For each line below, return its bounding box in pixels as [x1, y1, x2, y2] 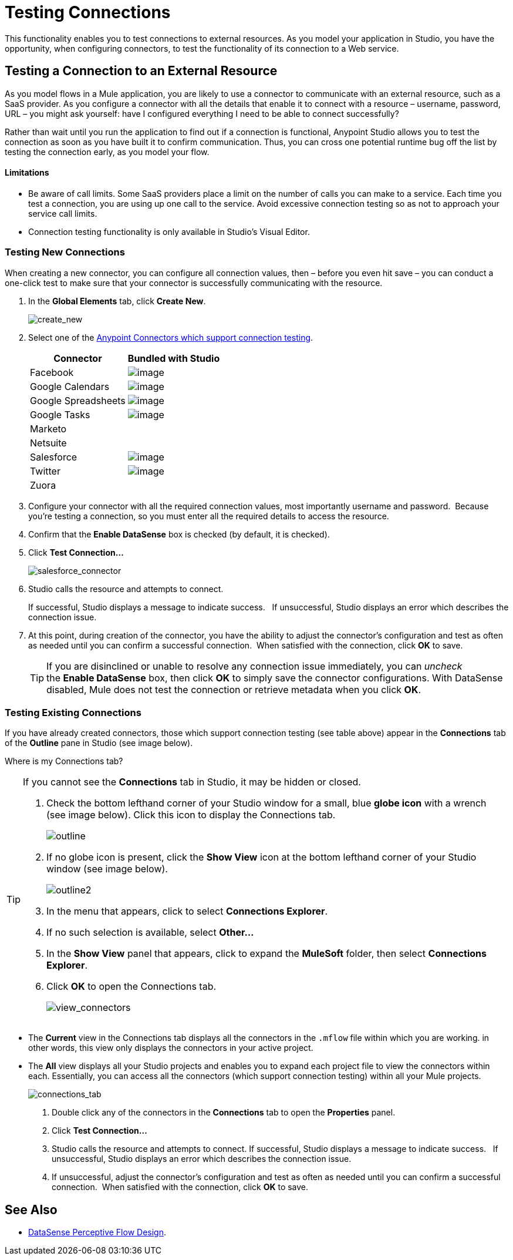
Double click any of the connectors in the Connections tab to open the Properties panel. [52, 1107, 396, 1118]
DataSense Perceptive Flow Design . [28, 1227, 166, 1238]
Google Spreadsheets [30, 394, 126, 406]
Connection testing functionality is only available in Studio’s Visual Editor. [28, 226, 310, 237]
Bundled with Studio [127, 352, 220, 364]
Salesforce [30, 451, 77, 463]
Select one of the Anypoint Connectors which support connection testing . [28, 332, 313, 342]
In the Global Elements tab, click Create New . [28, 295, 206, 306]
